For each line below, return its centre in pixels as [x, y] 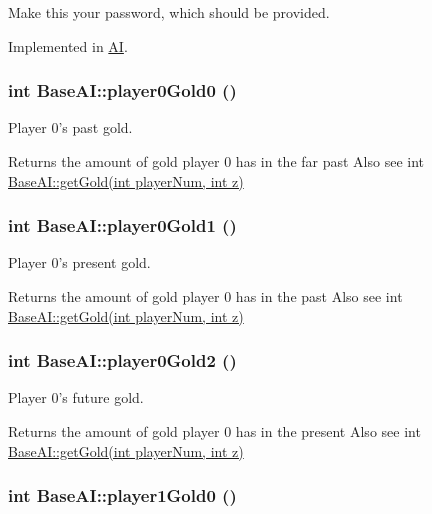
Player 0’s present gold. [79, 262]
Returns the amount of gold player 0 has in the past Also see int [205, 296]
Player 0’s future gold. [76, 397]
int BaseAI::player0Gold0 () [122, 90]
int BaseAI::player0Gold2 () [122, 360]
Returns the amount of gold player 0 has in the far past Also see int [216, 161]
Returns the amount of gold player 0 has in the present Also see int [214, 431]
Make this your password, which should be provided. [169, 12]
